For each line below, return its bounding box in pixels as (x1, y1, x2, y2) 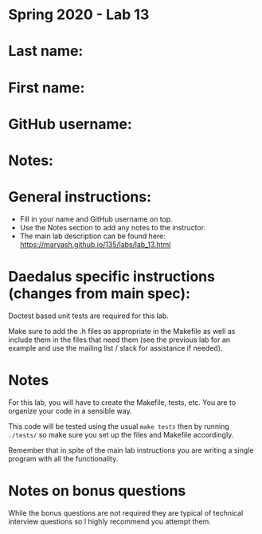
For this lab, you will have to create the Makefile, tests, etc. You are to (8, 397, 237, 407)
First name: (8, 78, 85, 96)
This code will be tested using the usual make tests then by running (8, 421, 229, 431)
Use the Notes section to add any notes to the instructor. (19, 222, 205, 232)
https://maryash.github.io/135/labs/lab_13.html (19, 239, 171, 249)
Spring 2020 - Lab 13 (8, 6, 150, 24)
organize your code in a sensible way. (8, 406, 133, 415)
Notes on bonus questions (8, 481, 186, 500)
